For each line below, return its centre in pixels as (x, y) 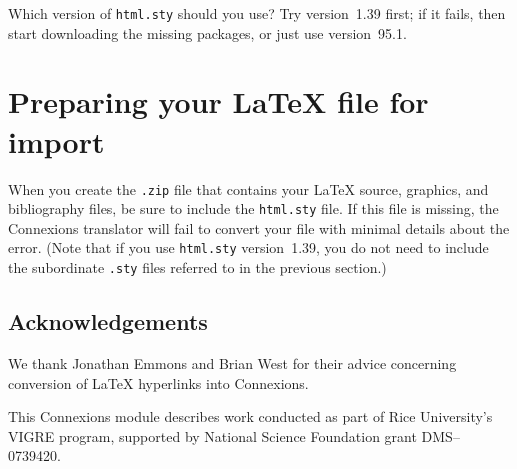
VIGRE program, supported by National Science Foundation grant (212, 435)
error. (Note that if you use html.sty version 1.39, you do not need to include (248, 247)
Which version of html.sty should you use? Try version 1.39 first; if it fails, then (257, 13)
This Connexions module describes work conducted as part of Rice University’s (250, 416)
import (56, 140)
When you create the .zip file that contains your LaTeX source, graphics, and (248, 188)
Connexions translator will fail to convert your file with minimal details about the (259, 227)
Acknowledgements (108, 321)
